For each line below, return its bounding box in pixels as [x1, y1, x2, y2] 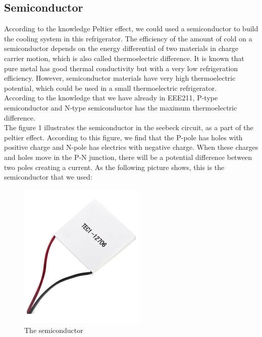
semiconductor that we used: [4, 172, 92, 182]
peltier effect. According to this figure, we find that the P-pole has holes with [4, 132, 243, 142]
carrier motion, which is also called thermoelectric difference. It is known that [4, 52, 244, 63]
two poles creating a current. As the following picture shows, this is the [4, 161, 225, 172]
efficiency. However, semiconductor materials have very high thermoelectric [4, 73, 236, 83]
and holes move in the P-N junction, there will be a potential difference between [4, 151, 252, 162]
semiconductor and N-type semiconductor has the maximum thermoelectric [4, 102, 237, 113]
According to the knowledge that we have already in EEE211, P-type [4, 92, 218, 103]
